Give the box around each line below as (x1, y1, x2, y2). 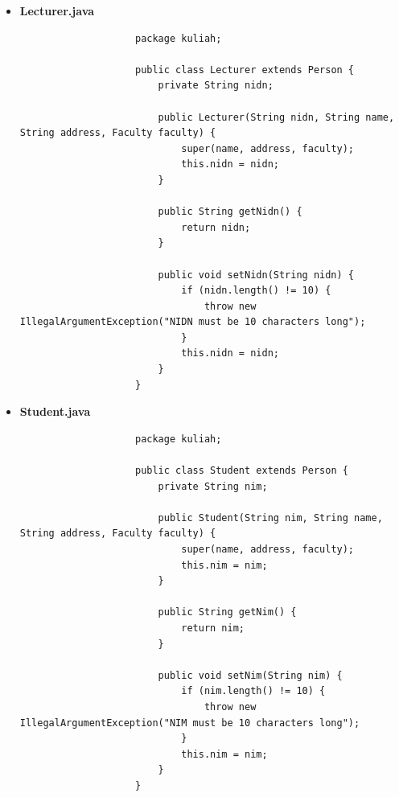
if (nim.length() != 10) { (181, 685, 326, 697)
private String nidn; (158, 80, 274, 92)
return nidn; (181, 221, 251, 233)
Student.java (19, 403, 91, 420)
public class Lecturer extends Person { (134, 64, 355, 76)
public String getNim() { (158, 606, 297, 618)
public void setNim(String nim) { (158, 669, 343, 681)
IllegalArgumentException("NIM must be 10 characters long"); (19, 717, 360, 729)
